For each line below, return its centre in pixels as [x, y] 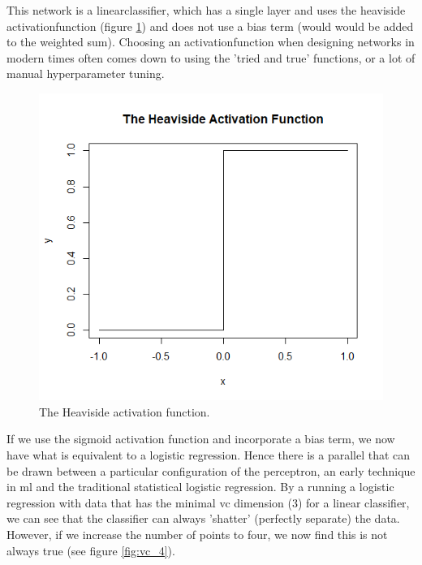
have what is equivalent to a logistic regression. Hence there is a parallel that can [209, 455]
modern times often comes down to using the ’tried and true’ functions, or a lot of [211, 57]
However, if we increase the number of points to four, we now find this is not [197, 534]
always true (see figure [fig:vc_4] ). [91, 550]
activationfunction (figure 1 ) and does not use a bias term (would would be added [210, 26]
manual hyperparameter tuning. [86, 73]
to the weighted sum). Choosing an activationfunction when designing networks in [211, 42]
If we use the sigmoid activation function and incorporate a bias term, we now [201, 439]
